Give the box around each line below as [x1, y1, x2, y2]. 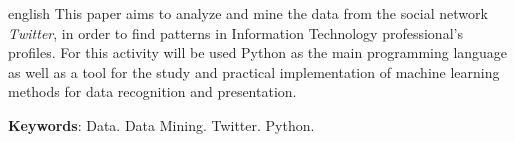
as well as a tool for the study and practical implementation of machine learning [8, 61, 500, 82]
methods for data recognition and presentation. [8, 81, 297, 102]
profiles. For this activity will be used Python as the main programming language [8, 42, 508, 63]
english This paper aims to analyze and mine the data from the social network [8, 3, 488, 23]
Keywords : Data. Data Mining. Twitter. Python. [8, 114, 315, 135]
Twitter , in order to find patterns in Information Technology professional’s [8, 22, 463, 43]
